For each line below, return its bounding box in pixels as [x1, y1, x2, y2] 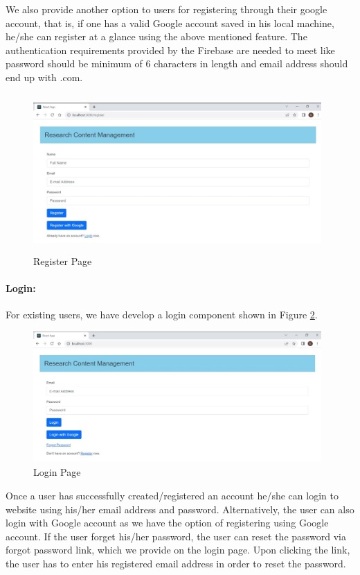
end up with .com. [6, 69, 83, 84]
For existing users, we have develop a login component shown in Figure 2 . [6, 307, 318, 322]
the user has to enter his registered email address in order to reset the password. [6, 556, 346, 571]
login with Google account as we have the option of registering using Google [6, 515, 329, 530]
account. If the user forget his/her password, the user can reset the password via [6, 529, 347, 543]
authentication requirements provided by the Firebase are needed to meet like [6, 42, 335, 57]
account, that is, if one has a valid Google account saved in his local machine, [6, 15, 334, 30]
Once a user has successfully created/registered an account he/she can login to [6, 488, 339, 503]
